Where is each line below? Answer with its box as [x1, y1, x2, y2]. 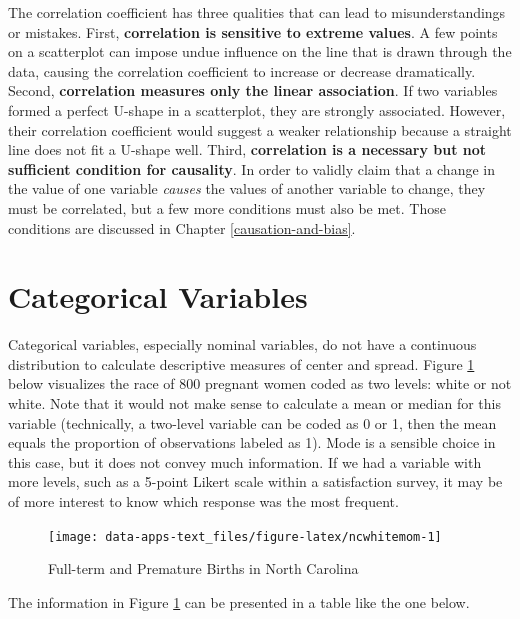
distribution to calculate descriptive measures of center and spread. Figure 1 [8, 353, 475, 374]
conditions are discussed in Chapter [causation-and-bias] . [8, 217, 356, 238]
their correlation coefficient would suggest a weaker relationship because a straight [8, 119, 512, 140]
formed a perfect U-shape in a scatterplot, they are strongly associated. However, [8, 99, 506, 120]
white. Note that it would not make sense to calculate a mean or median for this [8, 393, 501, 414]
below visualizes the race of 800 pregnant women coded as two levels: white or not [8, 373, 512, 394]
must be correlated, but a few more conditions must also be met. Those [8, 197, 446, 218]
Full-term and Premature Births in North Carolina [48, 558, 359, 579]
